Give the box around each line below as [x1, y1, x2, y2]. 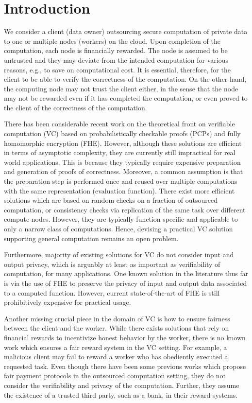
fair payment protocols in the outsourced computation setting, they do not [4, 370, 226, 381]
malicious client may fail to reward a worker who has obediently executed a [4, 351, 228, 362]
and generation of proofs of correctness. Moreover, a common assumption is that [4, 166, 243, 176]
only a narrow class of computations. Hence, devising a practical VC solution [4, 224, 233, 233]
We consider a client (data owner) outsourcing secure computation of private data [4, 26, 248, 36]
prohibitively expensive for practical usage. [4, 297, 131, 307]
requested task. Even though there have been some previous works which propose [4, 361, 246, 371]
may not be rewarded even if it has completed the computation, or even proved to [4, 93, 248, 103]
